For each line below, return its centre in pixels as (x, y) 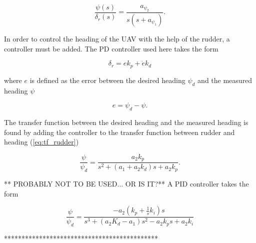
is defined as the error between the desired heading (107, 80)
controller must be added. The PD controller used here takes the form (111, 48)
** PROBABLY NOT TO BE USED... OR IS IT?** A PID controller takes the (126, 184)
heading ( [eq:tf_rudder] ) (41, 142)
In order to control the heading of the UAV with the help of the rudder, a (117, 38)
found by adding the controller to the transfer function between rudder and (119, 132)
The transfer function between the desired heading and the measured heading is (126, 122)
